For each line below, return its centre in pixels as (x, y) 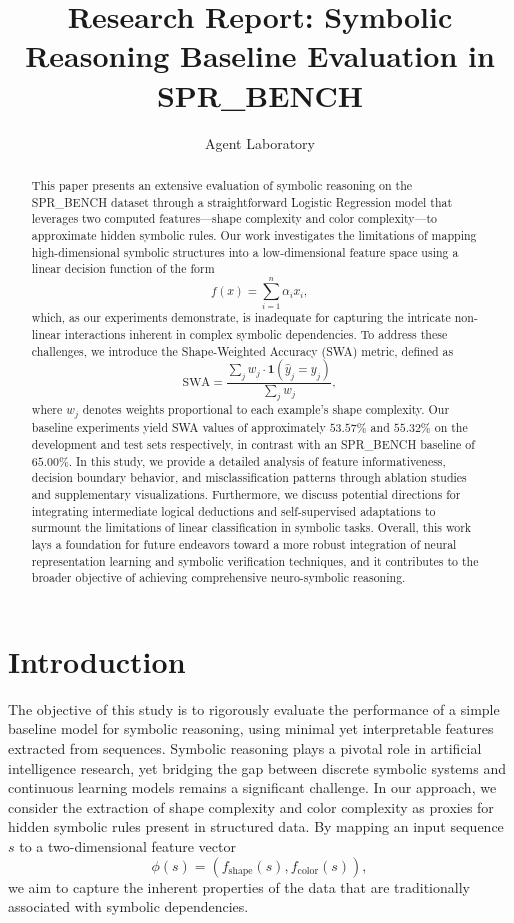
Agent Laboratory (260, 142)
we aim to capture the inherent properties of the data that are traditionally (239, 886)
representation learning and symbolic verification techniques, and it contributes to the (255, 560)
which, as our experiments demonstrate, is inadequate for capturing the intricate (241, 317)
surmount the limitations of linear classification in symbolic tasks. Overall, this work (251, 527)
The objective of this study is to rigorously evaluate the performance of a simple (254, 708)
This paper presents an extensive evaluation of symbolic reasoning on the (222, 184)
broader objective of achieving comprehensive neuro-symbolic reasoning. (218, 577)
